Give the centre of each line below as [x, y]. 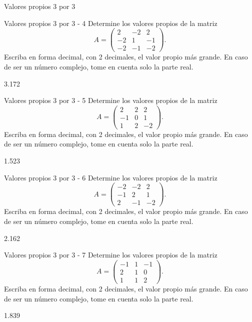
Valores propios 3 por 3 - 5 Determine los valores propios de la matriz [111, 100]
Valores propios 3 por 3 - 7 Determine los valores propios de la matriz [111, 255]
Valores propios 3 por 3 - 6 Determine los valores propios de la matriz [111, 177]
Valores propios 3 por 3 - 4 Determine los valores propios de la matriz [111, 23]
